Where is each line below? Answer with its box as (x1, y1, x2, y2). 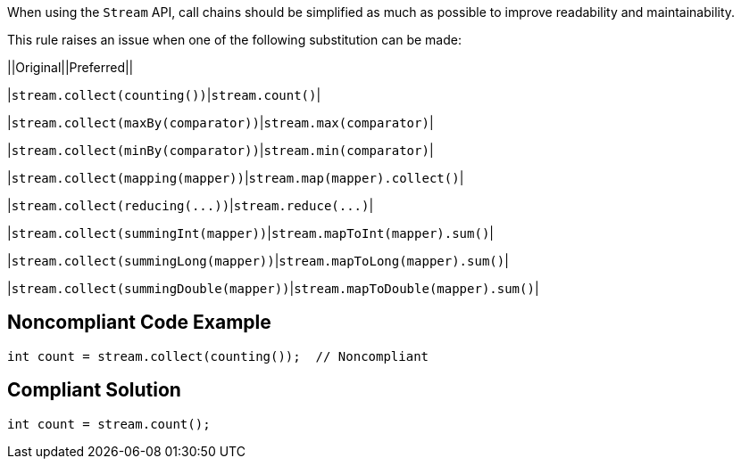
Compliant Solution (7, 379, 181, 402)
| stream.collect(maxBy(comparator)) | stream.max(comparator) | (7, 115, 434, 130)
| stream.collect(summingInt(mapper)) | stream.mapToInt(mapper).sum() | (7, 225, 494, 241)
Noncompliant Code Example (7, 311, 271, 334)
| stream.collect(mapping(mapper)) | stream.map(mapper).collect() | (7, 170, 464, 185)
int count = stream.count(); (7, 416, 211, 431)
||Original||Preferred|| (7, 60, 134, 75)
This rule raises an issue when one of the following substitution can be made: (7, 32, 462, 47)
